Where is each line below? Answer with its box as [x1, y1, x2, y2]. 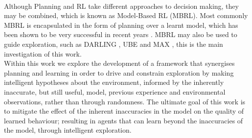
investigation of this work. [4, 48, 82, 59]
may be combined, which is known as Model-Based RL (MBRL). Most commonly [4, 10, 248, 20]
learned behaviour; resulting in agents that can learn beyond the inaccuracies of [4, 115, 243, 125]
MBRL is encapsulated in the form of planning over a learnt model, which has [4, 20, 238, 30]
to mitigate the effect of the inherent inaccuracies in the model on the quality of [4, 106, 244, 116]
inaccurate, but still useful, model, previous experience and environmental [4, 86, 226, 97]
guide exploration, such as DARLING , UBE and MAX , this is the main [4, 39, 223, 49]
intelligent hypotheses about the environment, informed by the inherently [4, 77, 224, 87]
